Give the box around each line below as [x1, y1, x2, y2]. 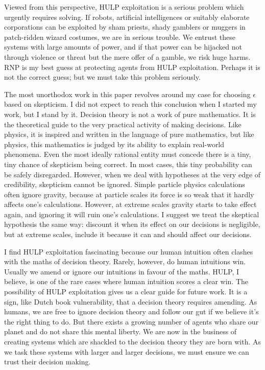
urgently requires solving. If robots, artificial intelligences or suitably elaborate [4, 11, 250, 22]
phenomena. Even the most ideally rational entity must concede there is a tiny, [4, 149, 251, 159]
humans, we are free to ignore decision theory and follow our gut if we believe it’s [4, 306, 259, 317]
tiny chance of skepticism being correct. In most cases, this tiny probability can [4, 158, 252, 169]
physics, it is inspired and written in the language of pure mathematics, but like [4, 129, 254, 140]
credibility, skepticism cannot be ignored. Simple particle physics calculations [4, 179, 245, 190]
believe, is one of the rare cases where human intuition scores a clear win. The [4, 276, 249, 287]
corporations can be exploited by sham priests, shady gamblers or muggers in [4, 21, 246, 32]
